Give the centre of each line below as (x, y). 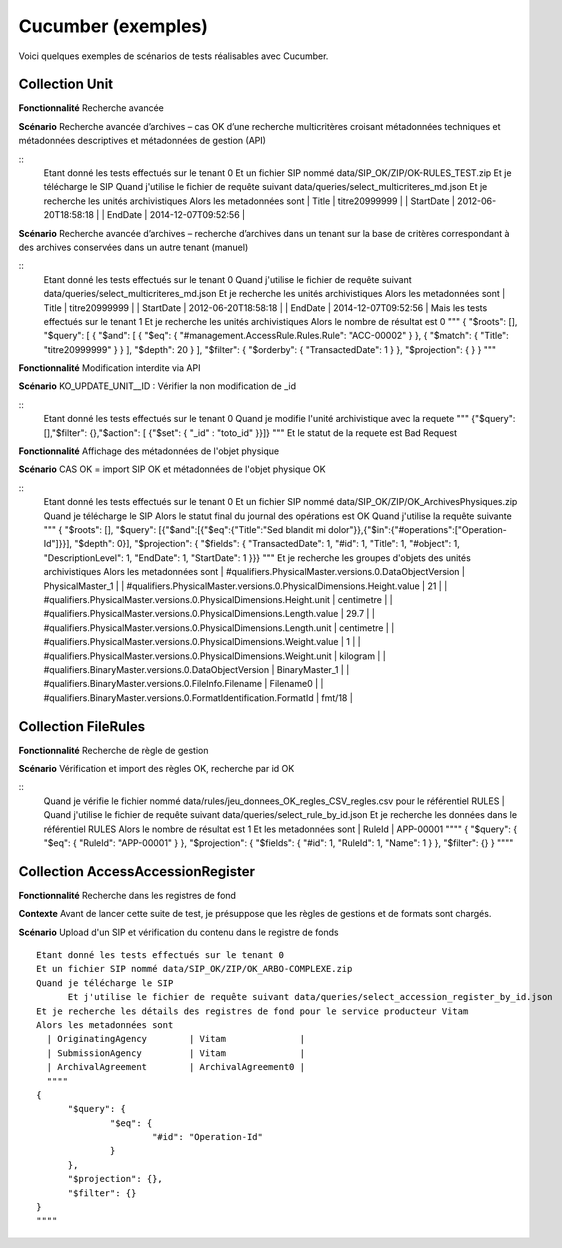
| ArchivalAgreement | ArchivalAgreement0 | (175, 1067)
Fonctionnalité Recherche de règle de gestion (113, 750)
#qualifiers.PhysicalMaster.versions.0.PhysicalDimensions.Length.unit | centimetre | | (219, 627)
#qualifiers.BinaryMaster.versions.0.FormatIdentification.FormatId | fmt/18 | (198, 697)
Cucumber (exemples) (113, 26)
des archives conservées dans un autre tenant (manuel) (133, 247)
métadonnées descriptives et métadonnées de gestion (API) (142, 141)
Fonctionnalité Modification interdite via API (109, 368)
